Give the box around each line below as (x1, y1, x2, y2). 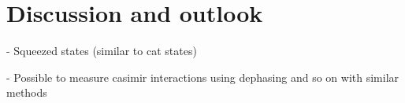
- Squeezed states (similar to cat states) (6, 42, 197, 59)
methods (6, 84, 47, 101)
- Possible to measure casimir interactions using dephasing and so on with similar (6, 68, 399, 85)
